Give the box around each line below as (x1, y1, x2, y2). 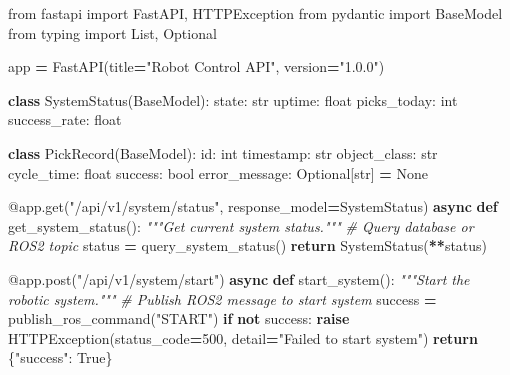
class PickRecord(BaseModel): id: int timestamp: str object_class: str (8, 142, 438, 163)
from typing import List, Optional (8, 22, 217, 43)
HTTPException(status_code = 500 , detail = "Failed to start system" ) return (8, 327, 478, 348)
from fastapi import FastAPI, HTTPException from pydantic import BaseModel (8, 3, 503, 23)
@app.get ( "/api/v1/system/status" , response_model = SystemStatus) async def (8, 196, 498, 217)
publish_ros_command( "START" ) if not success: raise (8, 308, 350, 329)
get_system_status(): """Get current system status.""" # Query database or (8, 215, 474, 236)
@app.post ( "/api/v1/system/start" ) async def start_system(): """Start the (8, 268, 470, 289)
